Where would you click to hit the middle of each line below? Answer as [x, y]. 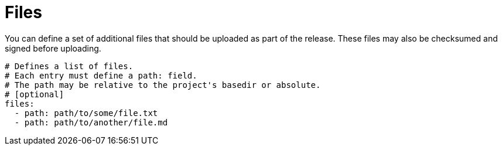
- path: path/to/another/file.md [91, 122]
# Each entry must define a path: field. [101, 75]
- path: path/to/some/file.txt [86, 113]
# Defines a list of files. [69, 66]
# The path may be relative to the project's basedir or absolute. [163, 85]
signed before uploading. [53, 48]
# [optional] [35, 94]
